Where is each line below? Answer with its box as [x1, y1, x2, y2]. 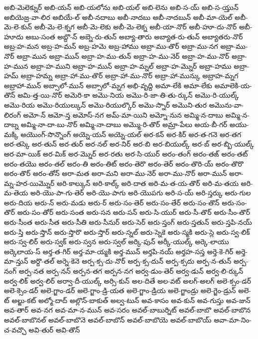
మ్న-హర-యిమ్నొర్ [4, 177, 55, 188]
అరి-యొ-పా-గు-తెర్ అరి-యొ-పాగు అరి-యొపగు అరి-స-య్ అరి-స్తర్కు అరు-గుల [30, 187, 251, 198]
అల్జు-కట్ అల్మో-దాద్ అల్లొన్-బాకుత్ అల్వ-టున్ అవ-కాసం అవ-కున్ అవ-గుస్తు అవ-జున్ [11, 295, 251, 305]
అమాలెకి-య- [214, 80, 252, 90]
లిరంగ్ [4, 109, 21, 120]
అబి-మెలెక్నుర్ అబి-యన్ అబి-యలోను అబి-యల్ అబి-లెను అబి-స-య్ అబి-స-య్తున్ [4, 2, 239, 12]
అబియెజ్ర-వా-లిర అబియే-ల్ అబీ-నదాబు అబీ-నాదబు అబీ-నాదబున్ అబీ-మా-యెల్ [4, 11, 233, 22]
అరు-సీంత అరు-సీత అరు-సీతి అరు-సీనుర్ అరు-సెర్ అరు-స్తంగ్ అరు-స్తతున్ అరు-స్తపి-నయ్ [4, 217, 252, 227]
